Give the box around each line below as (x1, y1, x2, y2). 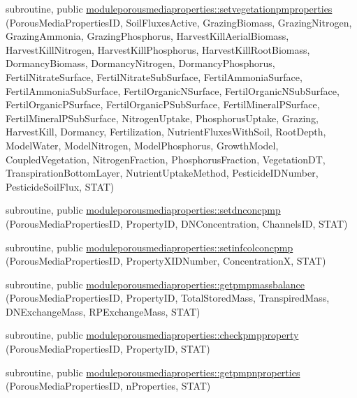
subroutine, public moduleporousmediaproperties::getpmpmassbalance (6, 277, 305, 291)
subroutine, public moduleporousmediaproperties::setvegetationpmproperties (6, 1, 333, 15)
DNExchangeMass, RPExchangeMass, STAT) (6, 304, 201, 318)
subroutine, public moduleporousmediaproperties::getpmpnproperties (6, 364, 300, 379)
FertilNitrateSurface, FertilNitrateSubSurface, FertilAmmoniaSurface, (6, 69, 303, 84)
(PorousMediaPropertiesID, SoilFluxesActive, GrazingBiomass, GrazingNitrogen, (6, 15, 352, 29)
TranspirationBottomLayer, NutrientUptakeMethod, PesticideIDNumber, (6, 165, 319, 180)
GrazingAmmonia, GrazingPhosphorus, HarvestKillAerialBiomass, (6, 29, 289, 43)
